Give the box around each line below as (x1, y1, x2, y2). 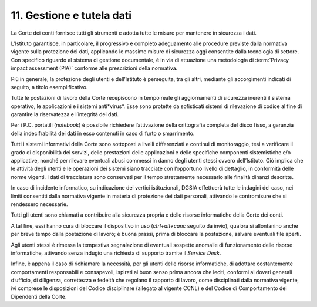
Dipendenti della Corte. (11, 293, 67, 300)
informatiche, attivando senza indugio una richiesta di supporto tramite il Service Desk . (11, 249, 221, 257)
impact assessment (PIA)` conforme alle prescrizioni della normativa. (11, 65, 178, 72)
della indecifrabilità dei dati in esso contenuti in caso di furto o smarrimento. (11, 130, 195, 137)
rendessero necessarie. (11, 200, 68, 208)
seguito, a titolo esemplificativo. (11, 83, 88, 90)
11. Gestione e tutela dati (11, 9, 132, 22)
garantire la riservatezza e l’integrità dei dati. (11, 111, 119, 118)
